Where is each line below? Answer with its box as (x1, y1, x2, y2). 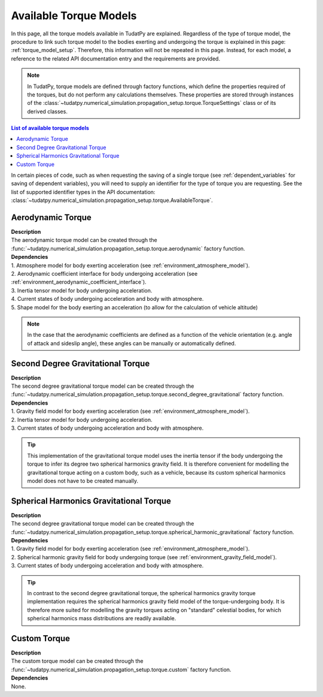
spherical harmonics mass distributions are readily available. (27, 615, 176, 622)
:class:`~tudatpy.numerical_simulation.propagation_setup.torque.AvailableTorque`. (11, 197, 214, 204)
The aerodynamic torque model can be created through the (11, 237, 158, 244)
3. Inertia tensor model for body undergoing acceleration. (11, 286, 153, 294)
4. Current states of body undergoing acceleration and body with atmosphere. (11, 295, 204, 303)
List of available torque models (11, 125, 90, 132)
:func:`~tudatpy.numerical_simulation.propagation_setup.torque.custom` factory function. (11, 666, 231, 673)
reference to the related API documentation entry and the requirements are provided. (11, 55, 221, 62)
